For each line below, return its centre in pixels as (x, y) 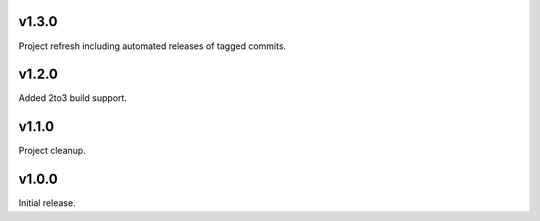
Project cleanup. (52, 151)
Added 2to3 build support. (72, 98)
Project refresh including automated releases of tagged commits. (152, 46)
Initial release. (47, 203)
